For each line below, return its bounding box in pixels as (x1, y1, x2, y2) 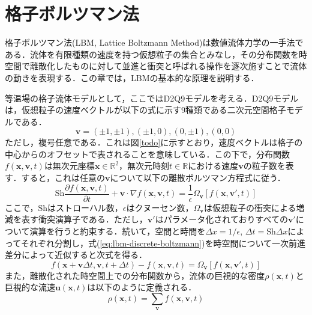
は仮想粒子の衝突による (204, 201, 296, 213)
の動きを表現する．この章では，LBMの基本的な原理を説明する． (5, 71, 259, 84)
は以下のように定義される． (87, 281, 197, 293)
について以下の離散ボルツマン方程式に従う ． (110, 171, 286, 184)
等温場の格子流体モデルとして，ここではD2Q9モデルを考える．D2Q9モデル (5, 91, 299, 104)
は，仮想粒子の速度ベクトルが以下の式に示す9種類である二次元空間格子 (5, 103, 286, 116)
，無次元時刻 (119, 159, 170, 172)
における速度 (188, 159, 239, 172)
